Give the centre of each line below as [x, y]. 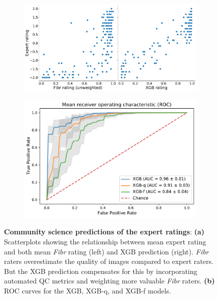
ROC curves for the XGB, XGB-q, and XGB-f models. [88, 290]
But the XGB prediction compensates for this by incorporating [101, 271]
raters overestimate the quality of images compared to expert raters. [109, 261]
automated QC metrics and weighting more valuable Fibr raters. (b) [110, 281]
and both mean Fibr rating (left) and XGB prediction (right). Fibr [106, 251]
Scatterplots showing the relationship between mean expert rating [105, 241]
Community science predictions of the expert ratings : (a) [104, 232]
